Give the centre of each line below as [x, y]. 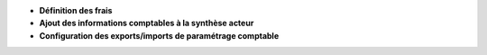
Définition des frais [76, 10]
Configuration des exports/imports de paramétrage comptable [159, 35]
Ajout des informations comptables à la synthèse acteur [147, 23]
